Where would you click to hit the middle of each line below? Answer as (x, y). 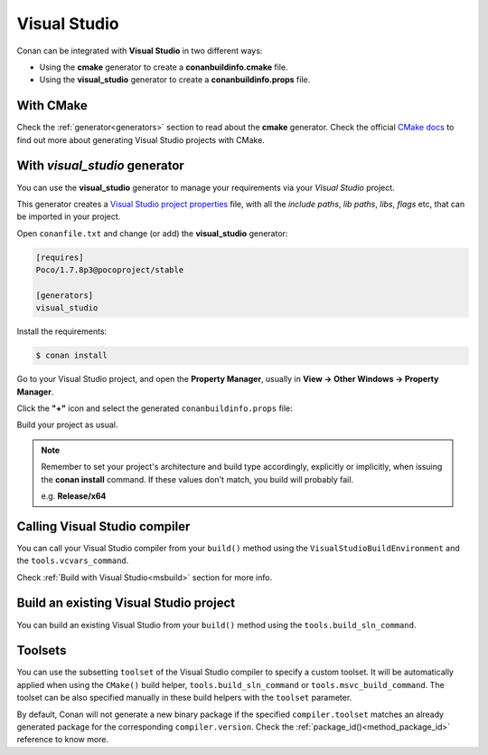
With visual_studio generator (100, 166)
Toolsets (42, 650)
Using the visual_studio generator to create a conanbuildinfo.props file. (175, 80)
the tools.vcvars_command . (73, 560)
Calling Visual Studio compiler (103, 526)
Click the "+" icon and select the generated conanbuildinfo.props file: (155, 408)
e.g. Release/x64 (74, 496)
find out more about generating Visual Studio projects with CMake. (141, 139)
